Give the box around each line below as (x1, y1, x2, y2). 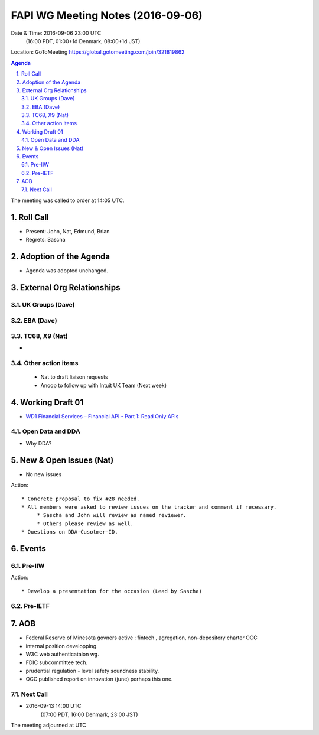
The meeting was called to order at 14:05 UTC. (11, 197, 125, 204)
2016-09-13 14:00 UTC (25, 703, 82, 710)
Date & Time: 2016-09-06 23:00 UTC (11, 30, 102, 37)
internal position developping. (25, 642, 98, 649)
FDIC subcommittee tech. (25, 659, 88, 666)
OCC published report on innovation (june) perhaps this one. (25, 675, 173, 682)
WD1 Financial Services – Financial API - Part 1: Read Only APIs (25, 412, 179, 419)
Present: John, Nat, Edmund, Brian (25, 227, 110, 235)
